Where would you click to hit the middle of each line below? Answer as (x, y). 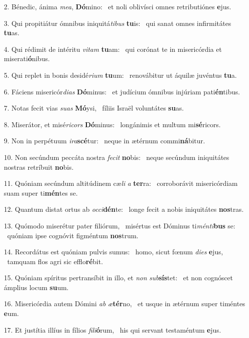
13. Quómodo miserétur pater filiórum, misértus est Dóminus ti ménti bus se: (120, 225)
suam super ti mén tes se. (41, 192)
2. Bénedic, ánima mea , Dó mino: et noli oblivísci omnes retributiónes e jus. (118, 6)
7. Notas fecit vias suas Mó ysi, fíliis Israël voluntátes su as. (94, 108)
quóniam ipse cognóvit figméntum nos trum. (73, 235)
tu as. (12, 33)
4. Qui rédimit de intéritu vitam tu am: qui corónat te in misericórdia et (113, 49)
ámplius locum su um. (36, 287)
